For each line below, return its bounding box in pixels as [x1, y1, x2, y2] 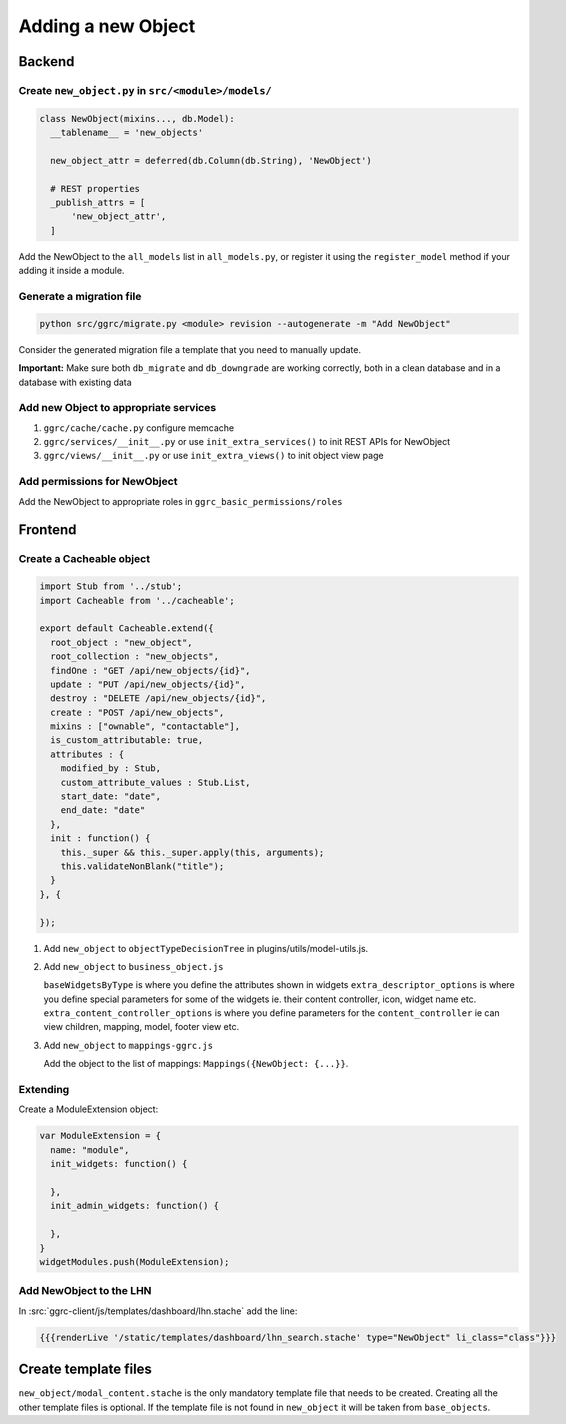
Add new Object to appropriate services [18, 401, 217, 415]
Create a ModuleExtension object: [18, 1103, 159, 1115]
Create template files [18, 1361, 152, 1378]
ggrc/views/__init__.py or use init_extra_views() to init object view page [43, 450, 384, 462]
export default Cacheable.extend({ [39, 623, 214, 634]
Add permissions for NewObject [18, 475, 178, 489]
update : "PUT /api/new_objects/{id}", [50, 678, 246, 690]
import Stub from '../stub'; [39, 581, 183, 592]
